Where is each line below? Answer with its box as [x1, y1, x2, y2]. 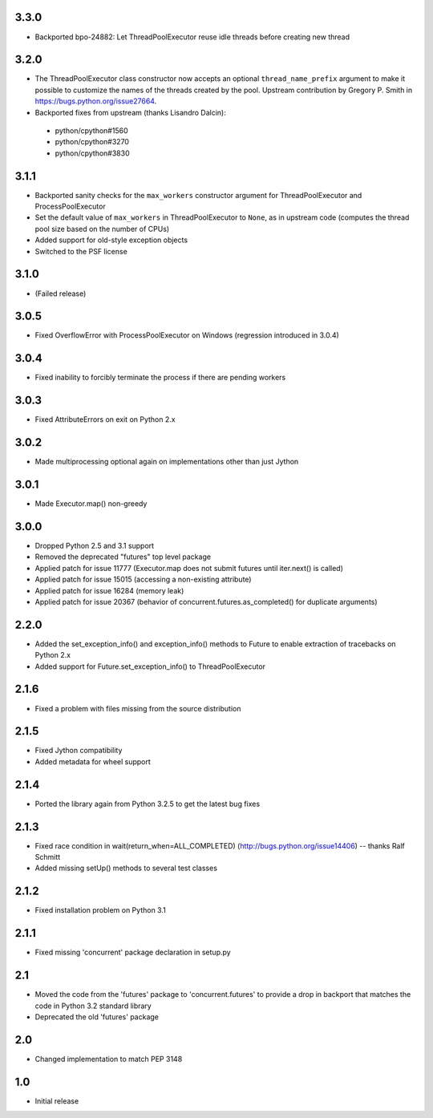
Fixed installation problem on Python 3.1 [34, 905, 166, 915]
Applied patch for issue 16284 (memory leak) [34, 585, 184, 595]
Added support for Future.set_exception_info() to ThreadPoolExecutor [34, 662, 266, 671]
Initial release [34, 1096, 79, 1106]
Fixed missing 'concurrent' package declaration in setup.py [34, 947, 232, 958]
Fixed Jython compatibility [34, 746, 123, 755]
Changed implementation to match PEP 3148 [34, 1054, 183, 1063]
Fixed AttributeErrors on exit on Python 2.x [34, 415, 176, 424]
